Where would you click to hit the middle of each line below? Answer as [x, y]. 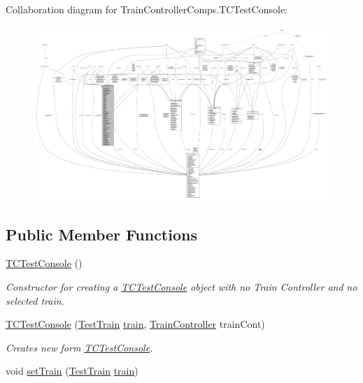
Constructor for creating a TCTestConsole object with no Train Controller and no [181, 287]
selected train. [35, 300]
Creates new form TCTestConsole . [79, 347]
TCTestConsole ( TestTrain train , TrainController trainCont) [135, 324]
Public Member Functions [101, 234]
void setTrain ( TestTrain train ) [72, 371]
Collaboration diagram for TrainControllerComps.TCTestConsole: [147, 9]
